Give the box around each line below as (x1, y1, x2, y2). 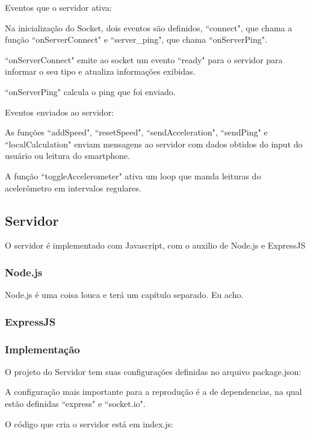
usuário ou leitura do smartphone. (5, 149, 130, 162)
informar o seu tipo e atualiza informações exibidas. (5, 65, 196, 78)
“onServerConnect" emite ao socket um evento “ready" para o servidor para (5, 53, 283, 66)
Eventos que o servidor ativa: (5, 1, 112, 13)
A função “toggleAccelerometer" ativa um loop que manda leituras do (5, 169, 261, 182)
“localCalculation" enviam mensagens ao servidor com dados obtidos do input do (5, 137, 303, 150)
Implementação (5, 341, 80, 356)
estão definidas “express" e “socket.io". (5, 397, 146, 409)
